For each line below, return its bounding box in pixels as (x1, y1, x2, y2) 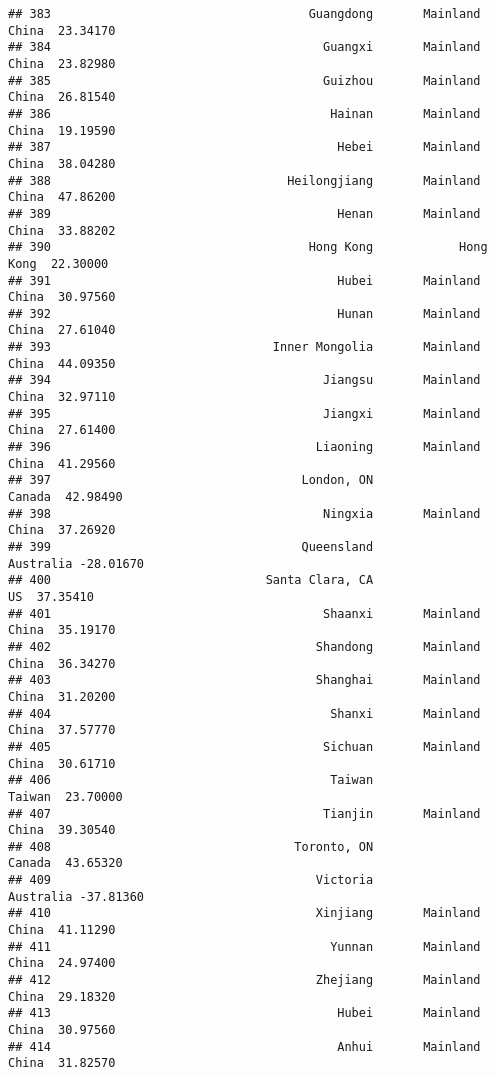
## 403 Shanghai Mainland (8, 673, 481, 688)
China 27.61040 (8, 323, 116, 338)
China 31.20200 (8, 689, 116, 704)
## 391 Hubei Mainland (8, 273, 481, 288)
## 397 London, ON (8, 473, 374, 488)
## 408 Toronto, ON (8, 839, 374, 854)
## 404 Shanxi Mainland (8, 706, 481, 721)
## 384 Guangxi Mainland (8, 40, 481, 55)
